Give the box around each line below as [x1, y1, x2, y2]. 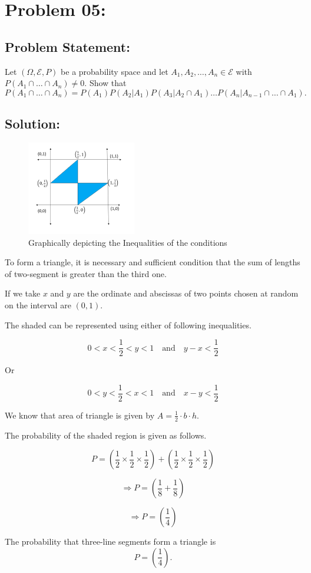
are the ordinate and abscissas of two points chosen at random [73, 287, 299, 299]
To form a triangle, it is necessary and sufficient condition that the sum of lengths [5, 256, 300, 268]
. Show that [84, 77, 127, 89]
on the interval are [5, 298, 71, 311]
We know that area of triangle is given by [5, 409, 155, 421]
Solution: [5, 114, 60, 133]
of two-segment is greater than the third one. [5, 267, 167, 279]
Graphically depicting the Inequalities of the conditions [28, 236, 227, 248]
